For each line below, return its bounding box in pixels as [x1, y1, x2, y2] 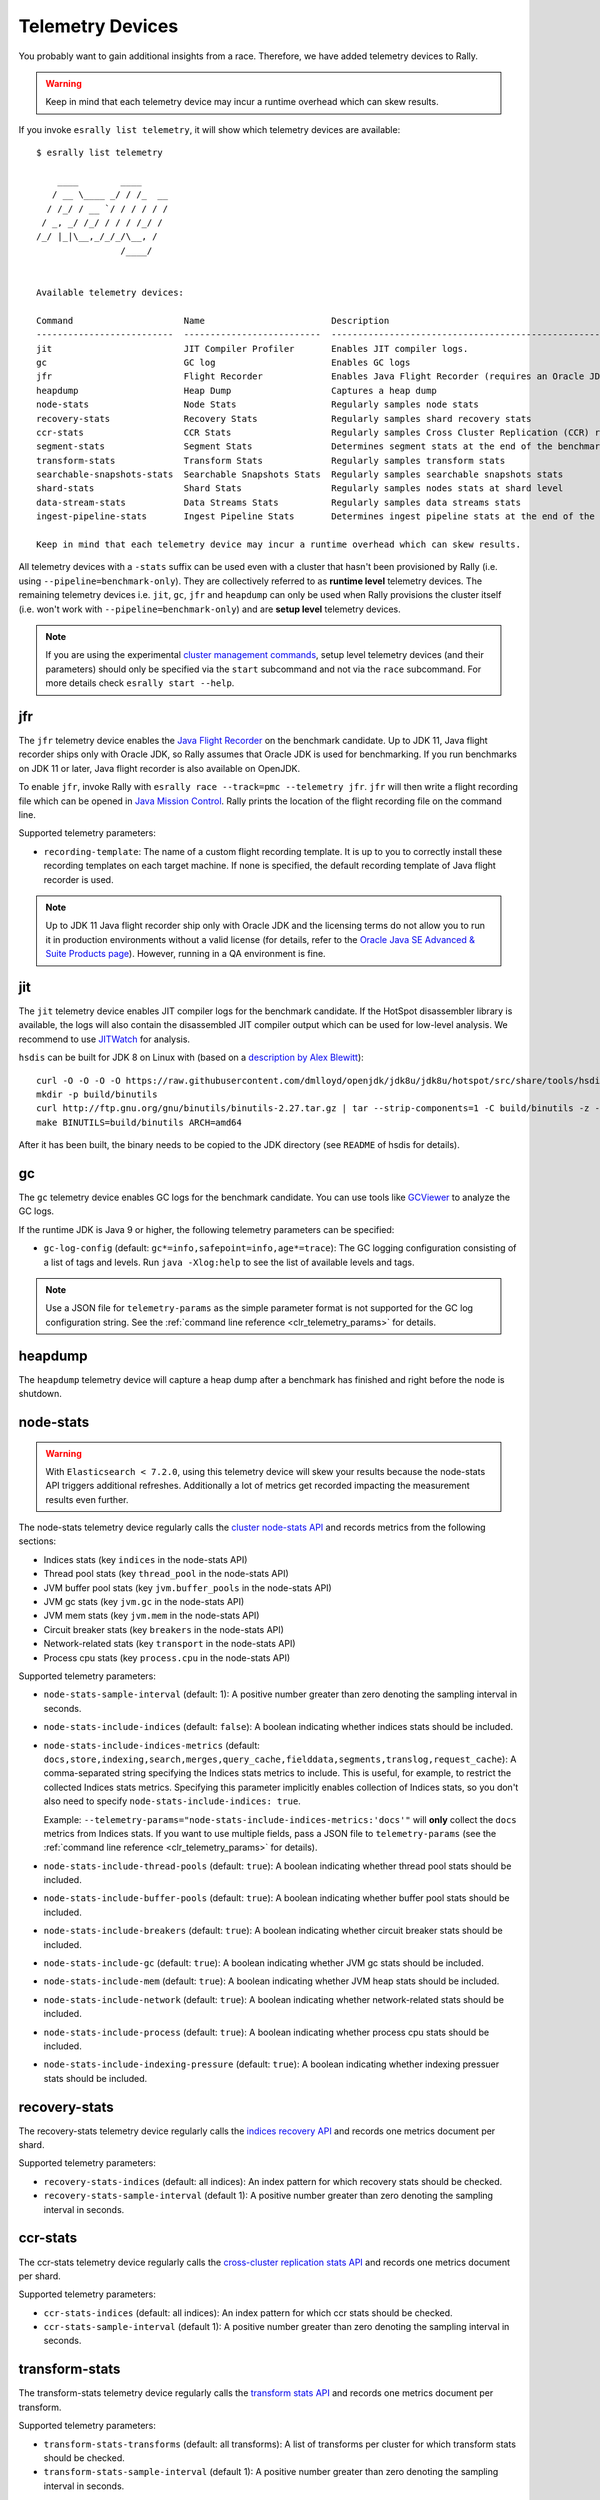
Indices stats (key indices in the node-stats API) [43, 1553, 248, 1565]
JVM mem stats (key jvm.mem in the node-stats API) [43, 1610, 260, 1622]
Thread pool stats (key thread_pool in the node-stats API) [43, 1568, 289, 1580]
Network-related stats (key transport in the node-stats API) [43, 1638, 296, 1650]
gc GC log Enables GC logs [36, 356, 411, 368]
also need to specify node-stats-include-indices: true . [43, 1795, 302, 1807]
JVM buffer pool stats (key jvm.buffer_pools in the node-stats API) [43, 1581, 332, 1594]
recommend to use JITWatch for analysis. [18, 1033, 190, 1045]
